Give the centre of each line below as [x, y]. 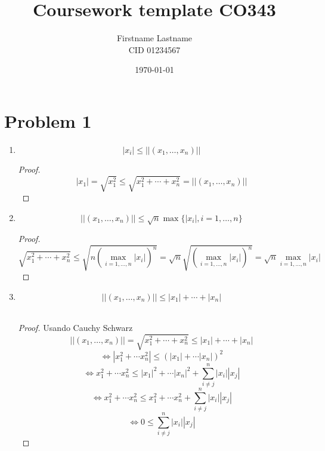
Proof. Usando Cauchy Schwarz [75, 328]
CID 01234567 [154, 49]
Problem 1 [48, 120]
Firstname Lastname [154, 38]
